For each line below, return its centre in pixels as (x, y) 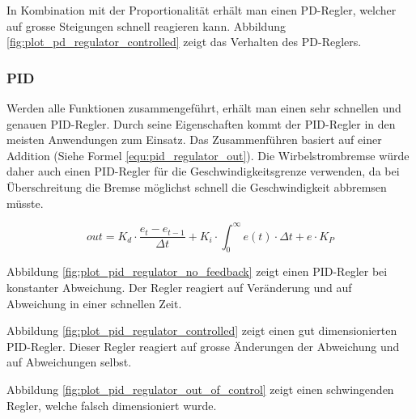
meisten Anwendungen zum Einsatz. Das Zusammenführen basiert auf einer (194, 140)
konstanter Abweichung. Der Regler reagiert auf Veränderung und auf (179, 288)
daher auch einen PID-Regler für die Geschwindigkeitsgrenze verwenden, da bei (203, 171)
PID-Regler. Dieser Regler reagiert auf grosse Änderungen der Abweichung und (203, 346)
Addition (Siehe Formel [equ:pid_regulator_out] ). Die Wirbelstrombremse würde (208, 155)
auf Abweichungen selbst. (69, 362)
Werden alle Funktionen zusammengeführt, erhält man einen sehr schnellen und (204, 108)
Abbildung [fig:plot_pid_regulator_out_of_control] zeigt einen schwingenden (200, 389)
